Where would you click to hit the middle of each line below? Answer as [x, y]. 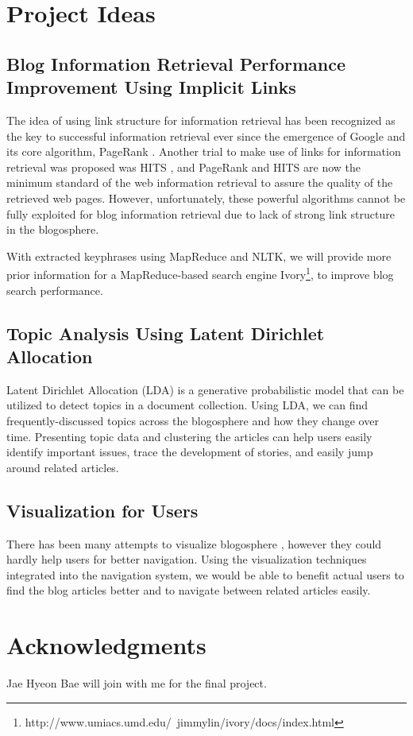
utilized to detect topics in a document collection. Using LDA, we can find [187, 405]
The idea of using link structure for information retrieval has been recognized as [201, 120]
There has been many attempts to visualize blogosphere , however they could [194, 543]
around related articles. [63, 467]
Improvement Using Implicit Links [151, 87]
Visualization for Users [102, 510]
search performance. [55, 290]
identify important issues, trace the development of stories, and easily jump [190, 452]
